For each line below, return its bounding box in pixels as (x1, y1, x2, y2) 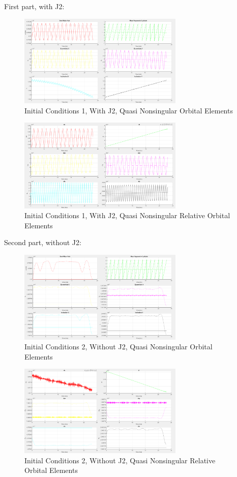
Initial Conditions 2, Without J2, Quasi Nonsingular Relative (24, 455, 216, 465)
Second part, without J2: (4, 237, 81, 248)
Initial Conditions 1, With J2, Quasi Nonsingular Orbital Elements (24, 105, 233, 115)
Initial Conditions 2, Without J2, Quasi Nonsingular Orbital (24, 341, 213, 352)
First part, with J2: (4, 1, 65, 11)
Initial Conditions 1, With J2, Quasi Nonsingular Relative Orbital (24, 210, 230, 221)
